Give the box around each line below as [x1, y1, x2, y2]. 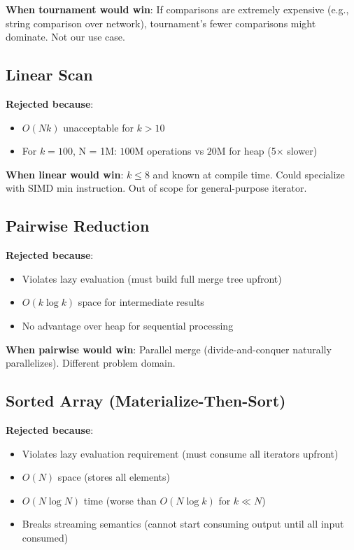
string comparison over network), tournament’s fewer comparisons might [6, 15, 316, 30]
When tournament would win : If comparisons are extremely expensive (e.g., [6, 2, 349, 16]
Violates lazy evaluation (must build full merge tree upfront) [22, 271, 282, 285]
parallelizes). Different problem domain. [6, 355, 176, 370]
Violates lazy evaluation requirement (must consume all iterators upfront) [22, 446, 339, 460]
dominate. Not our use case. [6, 29, 125, 44]
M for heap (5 [216, 143, 276, 158]
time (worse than [83, 493, 157, 507]
